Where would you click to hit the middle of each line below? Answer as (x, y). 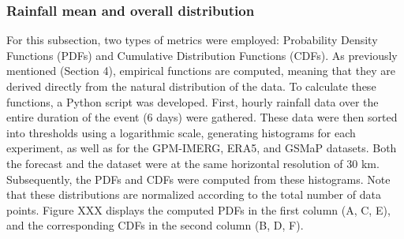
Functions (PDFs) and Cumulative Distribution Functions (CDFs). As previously (202, 55)
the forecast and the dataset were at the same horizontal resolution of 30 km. (193, 163)
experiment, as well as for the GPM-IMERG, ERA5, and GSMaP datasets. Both (202, 148)
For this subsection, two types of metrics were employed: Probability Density (192, 40)
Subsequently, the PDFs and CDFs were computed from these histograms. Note (198, 179)
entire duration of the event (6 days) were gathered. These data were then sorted (202, 117)
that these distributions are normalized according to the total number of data (194, 194)
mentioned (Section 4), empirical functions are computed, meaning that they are (201, 71)
